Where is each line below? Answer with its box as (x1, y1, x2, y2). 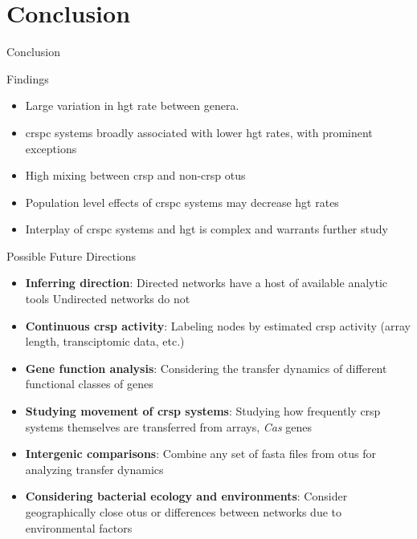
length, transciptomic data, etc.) (25, 333, 185, 350)
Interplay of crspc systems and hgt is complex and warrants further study (25, 221, 388, 237)
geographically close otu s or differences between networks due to (25, 504, 342, 520)
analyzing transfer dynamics (25, 460, 164, 477)
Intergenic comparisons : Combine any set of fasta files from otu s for (25, 445, 376, 462)
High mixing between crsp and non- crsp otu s (25, 167, 246, 184)
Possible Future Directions (6, 247, 137, 264)
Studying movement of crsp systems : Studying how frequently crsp (25, 403, 381, 419)
